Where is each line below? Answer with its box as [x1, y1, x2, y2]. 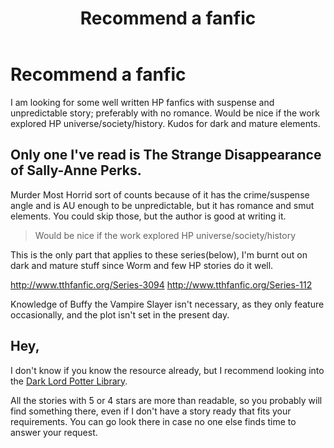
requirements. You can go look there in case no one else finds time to [10, 415, 297, 427]
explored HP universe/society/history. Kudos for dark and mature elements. [10, 117, 321, 129]
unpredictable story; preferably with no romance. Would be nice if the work [10, 107, 320, 119]
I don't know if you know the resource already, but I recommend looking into [10, 364, 325, 376]
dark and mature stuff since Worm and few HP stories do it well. [10, 259, 274, 271]
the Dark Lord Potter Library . [10, 375, 128, 387]
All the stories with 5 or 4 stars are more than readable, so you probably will [10, 394, 323, 406]
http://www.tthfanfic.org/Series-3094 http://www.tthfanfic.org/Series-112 [10, 278, 313, 291]
